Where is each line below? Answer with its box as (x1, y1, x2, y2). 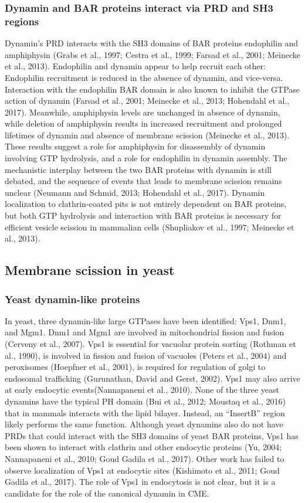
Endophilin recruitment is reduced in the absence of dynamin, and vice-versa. (5, 71, 283, 83)
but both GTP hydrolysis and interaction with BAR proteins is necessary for (5, 209, 282, 222)
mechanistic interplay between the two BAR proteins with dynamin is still (5, 163, 272, 175)
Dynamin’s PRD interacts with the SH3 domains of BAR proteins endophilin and (5, 37, 299, 49)
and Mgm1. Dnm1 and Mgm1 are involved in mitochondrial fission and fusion (5, 326, 284, 338)
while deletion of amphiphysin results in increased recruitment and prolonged (5, 117, 282, 130)
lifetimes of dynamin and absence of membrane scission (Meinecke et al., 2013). (5, 128, 290, 141)
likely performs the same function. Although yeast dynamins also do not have (5, 418, 283, 430)
